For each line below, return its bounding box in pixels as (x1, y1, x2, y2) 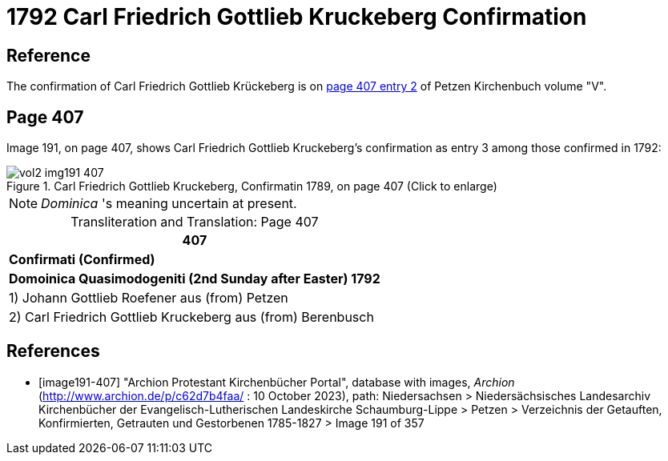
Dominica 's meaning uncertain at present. (41, 195, 297, 212)
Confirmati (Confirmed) (9, 251, 155, 268)
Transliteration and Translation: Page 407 (70, 214, 319, 230)
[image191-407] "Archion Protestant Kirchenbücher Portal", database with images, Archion (38, 375, 515, 389)
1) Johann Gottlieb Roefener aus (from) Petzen (9, 290, 288, 307)
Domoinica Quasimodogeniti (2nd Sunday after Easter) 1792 (9, 271, 380, 287)
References (6, 341, 100, 362)
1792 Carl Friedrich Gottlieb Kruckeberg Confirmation (6, 3, 587, 30)
